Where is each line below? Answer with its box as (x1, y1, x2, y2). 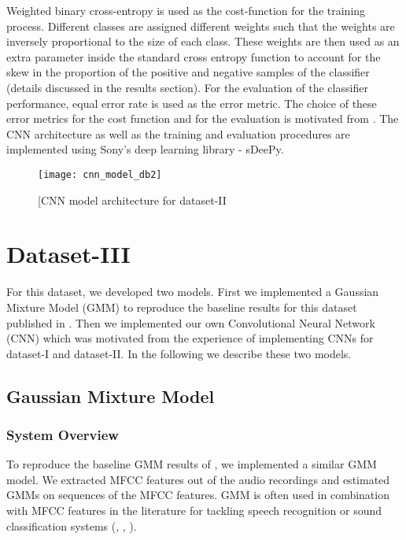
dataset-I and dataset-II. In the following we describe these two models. (6, 345, 352, 361)
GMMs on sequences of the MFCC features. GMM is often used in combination (6, 486, 389, 503)
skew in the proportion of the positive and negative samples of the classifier (6, 64, 370, 80)
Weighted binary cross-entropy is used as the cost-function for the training (6, 2, 366, 18)
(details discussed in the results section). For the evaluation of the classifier (6, 79, 368, 95)
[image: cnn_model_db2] (38, 168, 162, 180)
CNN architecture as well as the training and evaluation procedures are (6, 125, 350, 142)
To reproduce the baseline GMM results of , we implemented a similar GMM (6, 456, 377, 472)
